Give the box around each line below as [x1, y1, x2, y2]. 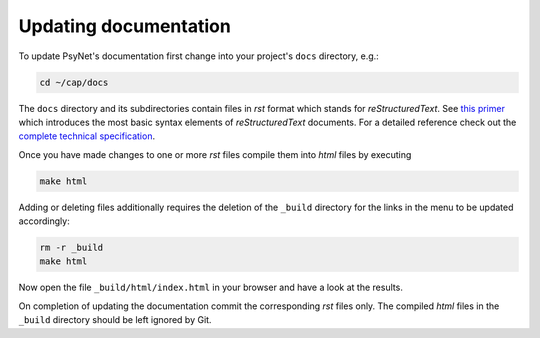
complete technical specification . [18, 130, 155, 142]
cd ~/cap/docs [39, 76, 109, 88]
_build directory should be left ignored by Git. [18, 314, 212, 326]
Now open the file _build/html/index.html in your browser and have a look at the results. [18, 281, 404, 294]
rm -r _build [39, 242, 104, 254]
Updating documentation [18, 15, 232, 37]
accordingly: [18, 215, 70, 227]
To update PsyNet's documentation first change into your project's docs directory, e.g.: [18, 50, 379, 62]
